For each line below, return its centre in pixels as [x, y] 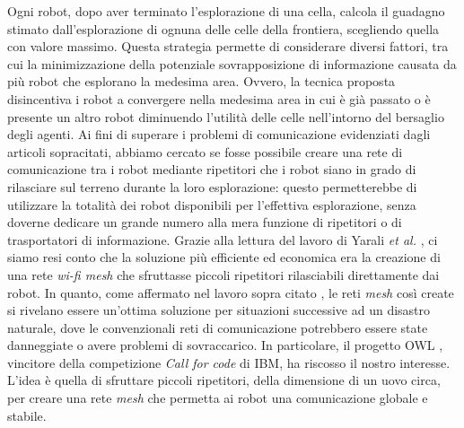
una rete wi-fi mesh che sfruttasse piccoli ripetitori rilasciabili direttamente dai [223, 274]
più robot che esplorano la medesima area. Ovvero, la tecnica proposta [201, 81]
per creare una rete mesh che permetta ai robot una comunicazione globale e [218, 398]
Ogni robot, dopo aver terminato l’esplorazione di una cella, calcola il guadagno [226, 11]
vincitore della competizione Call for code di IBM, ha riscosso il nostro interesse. [229, 362]
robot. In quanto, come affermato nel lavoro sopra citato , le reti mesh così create [231, 292]
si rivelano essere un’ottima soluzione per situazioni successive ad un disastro [219, 310]
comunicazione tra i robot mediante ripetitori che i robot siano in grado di [212, 169]
